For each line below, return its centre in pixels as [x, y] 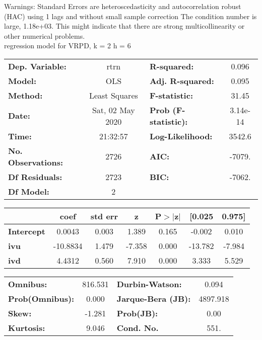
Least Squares [113, 95]
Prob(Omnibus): [41, 298]
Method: [25, 95]
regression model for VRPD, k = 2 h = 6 [68, 46]
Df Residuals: [35, 177]
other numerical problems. [45, 35]
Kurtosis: [27, 327]
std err [104, 216]
